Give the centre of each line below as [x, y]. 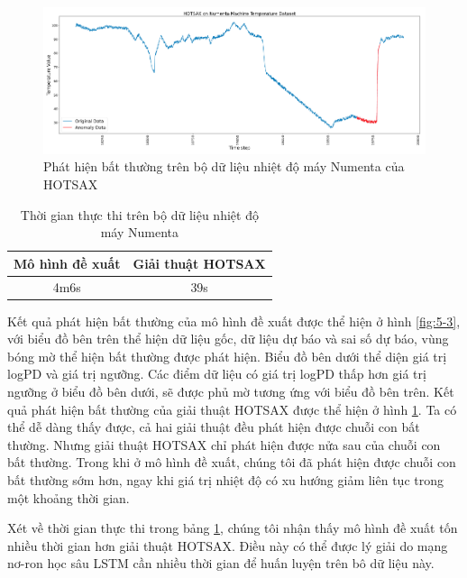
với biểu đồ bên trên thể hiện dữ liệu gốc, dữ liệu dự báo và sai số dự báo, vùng [228, 339]
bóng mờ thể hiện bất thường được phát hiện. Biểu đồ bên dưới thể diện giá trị [227, 356]
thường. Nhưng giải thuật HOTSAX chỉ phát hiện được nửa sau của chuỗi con [224, 444]
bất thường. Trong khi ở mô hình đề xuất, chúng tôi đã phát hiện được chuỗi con [232, 462]
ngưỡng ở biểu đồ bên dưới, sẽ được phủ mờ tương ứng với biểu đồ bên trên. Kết [231, 392]
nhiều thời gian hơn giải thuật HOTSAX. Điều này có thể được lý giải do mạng [228, 545]
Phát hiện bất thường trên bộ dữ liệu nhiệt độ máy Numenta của [224, 166]
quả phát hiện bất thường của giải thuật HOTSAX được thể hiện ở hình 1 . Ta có [232, 409]
